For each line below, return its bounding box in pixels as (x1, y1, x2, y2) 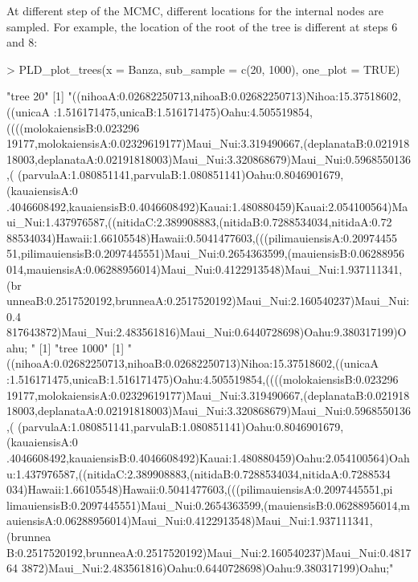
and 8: (6, 34, 38, 51)
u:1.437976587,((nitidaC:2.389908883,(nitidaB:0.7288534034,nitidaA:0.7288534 (6, 465, 391, 482)
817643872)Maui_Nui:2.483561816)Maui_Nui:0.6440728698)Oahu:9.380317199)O (6, 324, 407, 340)
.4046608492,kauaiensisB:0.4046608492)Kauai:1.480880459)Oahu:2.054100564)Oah (6, 450, 410, 466)
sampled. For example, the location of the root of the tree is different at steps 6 (6, 18, 398, 35)
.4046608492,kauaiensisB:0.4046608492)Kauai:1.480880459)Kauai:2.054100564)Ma (6, 197, 408, 214)
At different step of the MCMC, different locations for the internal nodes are (6, 2, 384, 18)
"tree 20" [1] (6, 88, 64, 104)
